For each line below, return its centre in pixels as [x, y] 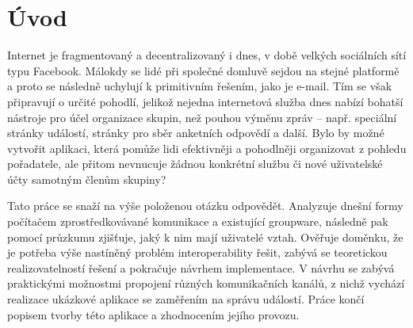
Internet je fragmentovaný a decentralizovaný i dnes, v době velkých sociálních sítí [207, 55]
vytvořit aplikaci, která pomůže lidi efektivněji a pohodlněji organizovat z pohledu [207, 148]
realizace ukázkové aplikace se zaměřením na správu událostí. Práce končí [186, 299]
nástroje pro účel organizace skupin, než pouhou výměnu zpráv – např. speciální [202, 117]
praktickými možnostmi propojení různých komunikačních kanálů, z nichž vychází [206, 283]
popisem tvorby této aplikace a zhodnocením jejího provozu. [153, 314]
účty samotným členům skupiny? [87, 179]
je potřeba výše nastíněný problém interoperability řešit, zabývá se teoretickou [197, 252]
